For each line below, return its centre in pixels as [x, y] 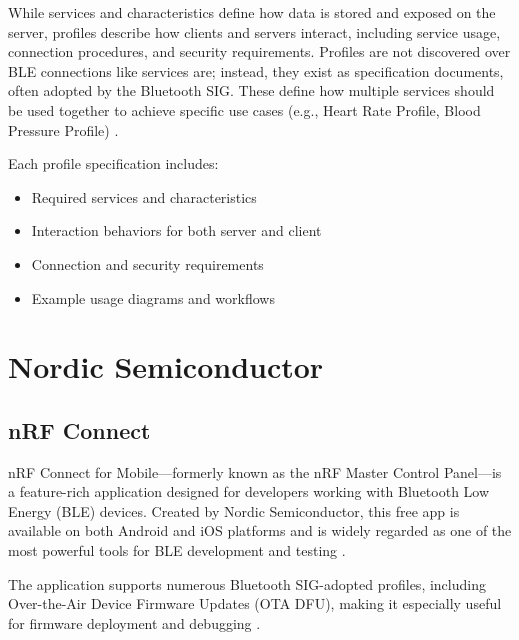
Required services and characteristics [144, 196]
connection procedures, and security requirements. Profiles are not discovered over [259, 51]
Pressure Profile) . [63, 129]
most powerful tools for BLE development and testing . [177, 550]
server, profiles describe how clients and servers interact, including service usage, [254, 31]
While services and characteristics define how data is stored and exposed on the [252, 12]
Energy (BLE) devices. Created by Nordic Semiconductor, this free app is [234, 510]
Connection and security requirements [147, 263]
